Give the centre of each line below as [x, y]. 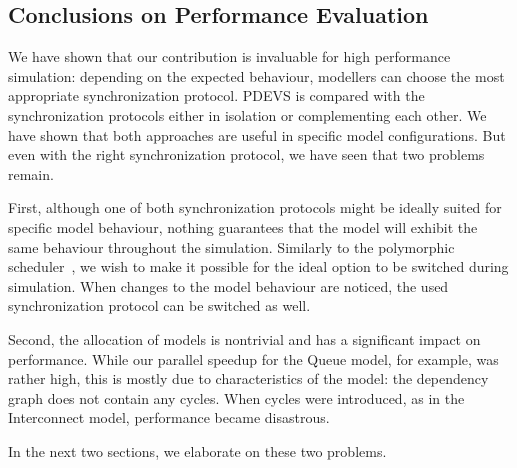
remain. [31, 173]
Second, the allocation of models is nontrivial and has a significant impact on [244, 338]
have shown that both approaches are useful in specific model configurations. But [257, 134]
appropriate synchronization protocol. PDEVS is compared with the [216, 95]
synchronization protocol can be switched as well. [159, 305]
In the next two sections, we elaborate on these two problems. [197, 450]
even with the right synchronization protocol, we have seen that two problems [246, 154]
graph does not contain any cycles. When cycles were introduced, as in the [236, 397]
